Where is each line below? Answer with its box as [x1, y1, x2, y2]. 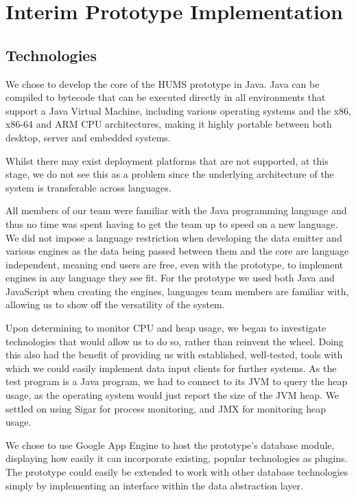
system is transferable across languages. [5, 180, 171, 194]
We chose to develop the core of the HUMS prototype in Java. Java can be [5, 76, 320, 91]
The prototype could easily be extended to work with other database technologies [5, 465, 348, 479]
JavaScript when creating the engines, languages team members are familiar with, [5, 284, 349, 298]
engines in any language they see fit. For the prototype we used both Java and [5, 270, 335, 285]
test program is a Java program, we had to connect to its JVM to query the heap [5, 374, 348, 389]
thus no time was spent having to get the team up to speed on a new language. [5, 216, 338, 231]
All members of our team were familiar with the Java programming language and [5, 203, 347, 218]
